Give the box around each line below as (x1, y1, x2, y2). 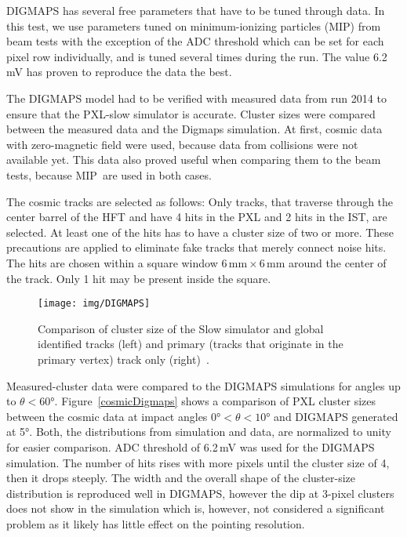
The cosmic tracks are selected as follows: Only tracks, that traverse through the (6, 193, 394, 209)
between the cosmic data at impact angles (6, 408, 208, 424)
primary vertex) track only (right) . (38, 350, 209, 367)
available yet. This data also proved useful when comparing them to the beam (6, 151, 381, 168)
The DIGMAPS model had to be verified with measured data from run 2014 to (6, 89, 387, 106)
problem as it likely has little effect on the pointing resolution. (6, 515, 305, 532)
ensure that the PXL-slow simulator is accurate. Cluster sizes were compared (6, 105, 376, 122)
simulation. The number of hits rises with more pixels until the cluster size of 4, (6, 454, 390, 470)
